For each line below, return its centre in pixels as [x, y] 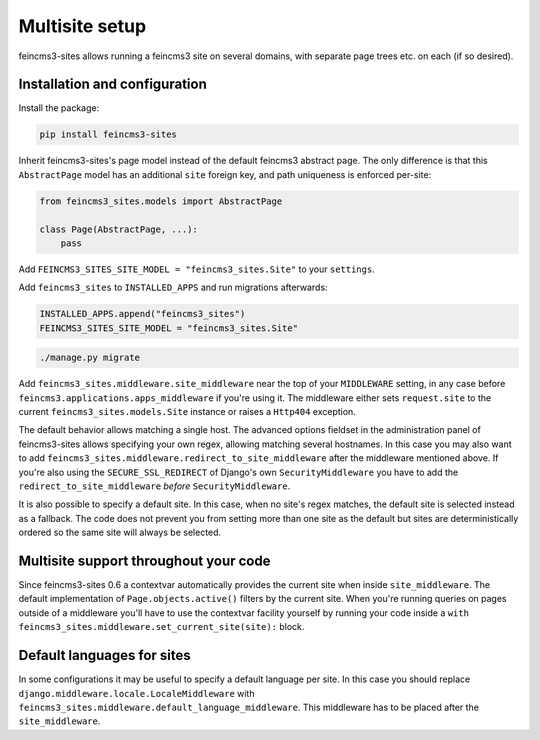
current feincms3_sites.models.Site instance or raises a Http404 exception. [187, 412]
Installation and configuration [112, 84]
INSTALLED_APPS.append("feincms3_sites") [142, 314]
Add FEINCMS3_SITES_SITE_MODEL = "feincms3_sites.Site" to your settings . [196, 269]
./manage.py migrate [89, 358]
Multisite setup [82, 26]
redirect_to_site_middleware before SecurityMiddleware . [154, 486]
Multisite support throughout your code [144, 561]
